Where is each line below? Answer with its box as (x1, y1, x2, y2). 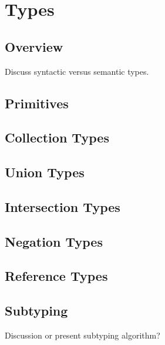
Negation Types (5, 232, 103, 250)
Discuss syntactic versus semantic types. (5, 65, 149, 77)
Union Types (5, 163, 85, 181)
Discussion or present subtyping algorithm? (5, 329, 160, 341)
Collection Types (5, 128, 109, 147)
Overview (5, 37, 63, 55)
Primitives (5, 94, 69, 112)
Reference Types (5, 267, 108, 285)
